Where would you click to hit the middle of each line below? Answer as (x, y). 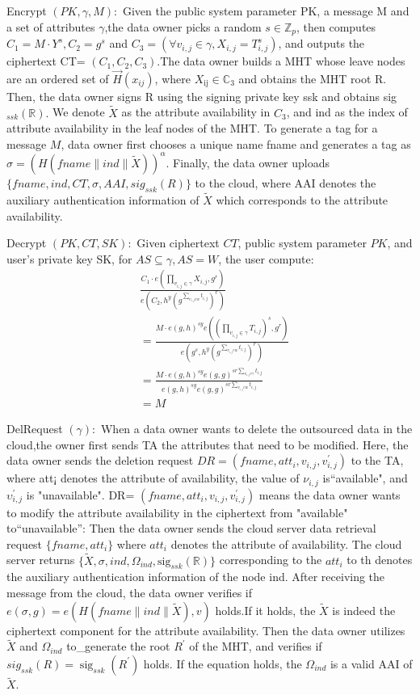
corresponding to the (271, 560)
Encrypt (27, 11)
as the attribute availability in (196, 112)
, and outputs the (321, 43)
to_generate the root (118, 646)
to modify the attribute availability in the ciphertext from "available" (177, 512)
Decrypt (27, 243)
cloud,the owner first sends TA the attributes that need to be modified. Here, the (208, 444)
